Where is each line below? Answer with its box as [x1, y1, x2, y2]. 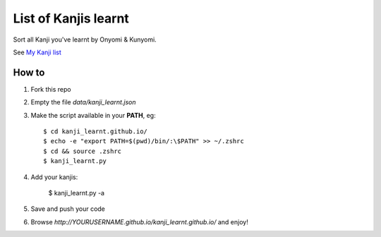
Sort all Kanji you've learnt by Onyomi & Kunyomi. [13, 35, 157, 44]
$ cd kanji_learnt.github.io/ [43, 128, 148, 135]
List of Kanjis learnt [13, 11, 130, 26]
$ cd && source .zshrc [43, 147, 122, 155]
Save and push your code [30, 205, 106, 213]
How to [13, 66, 45, 78]
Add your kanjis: [30, 173, 78, 181]
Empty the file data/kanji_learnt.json [30, 98, 136, 107]
